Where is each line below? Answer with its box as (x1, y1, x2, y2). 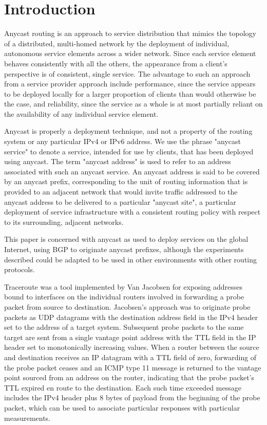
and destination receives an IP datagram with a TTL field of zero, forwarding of (4, 351, 257, 362)
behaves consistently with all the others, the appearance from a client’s (4, 58, 227, 68)
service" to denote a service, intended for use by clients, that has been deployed (4, 146, 254, 156)
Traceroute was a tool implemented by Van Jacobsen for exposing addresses (4, 281, 242, 292)
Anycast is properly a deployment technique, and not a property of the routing (4, 126, 253, 136)
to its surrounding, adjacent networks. (4, 216, 124, 227)
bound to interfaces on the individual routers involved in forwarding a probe (4, 291, 244, 302)
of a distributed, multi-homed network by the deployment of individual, (4, 38, 230, 48)
